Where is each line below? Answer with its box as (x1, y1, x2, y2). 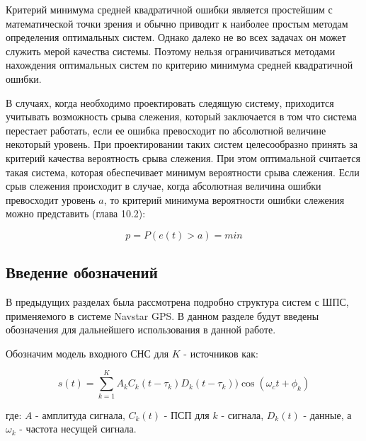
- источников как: (183, 345, 258, 360)
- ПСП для (164, 407, 210, 422)
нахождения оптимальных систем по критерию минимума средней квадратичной (6, 57, 353, 72)
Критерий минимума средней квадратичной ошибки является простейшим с (6, 2, 333, 16)
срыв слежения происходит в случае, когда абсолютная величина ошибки (6, 178, 321, 193)
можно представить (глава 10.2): (6, 206, 146, 221)
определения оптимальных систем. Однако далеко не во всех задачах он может (6, 30, 346, 45)
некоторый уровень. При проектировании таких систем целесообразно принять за (6, 137, 358, 151)
